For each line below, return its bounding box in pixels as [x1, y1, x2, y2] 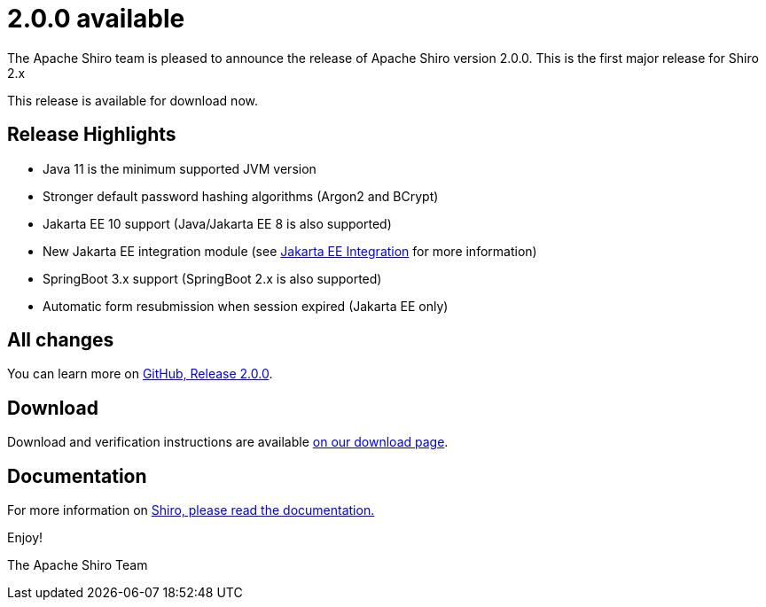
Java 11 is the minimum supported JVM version [43, 160, 317, 176]
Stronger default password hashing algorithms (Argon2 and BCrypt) [43, 188, 439, 204]
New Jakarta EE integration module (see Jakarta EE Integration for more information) [43, 243, 537, 259]
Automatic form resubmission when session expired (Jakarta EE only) [43, 298, 449, 314]
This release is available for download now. [7, 92, 258, 108]
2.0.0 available [7, 4, 185, 34]
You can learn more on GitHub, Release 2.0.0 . [7, 366, 273, 382]
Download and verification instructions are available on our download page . [7, 434, 449, 450]
